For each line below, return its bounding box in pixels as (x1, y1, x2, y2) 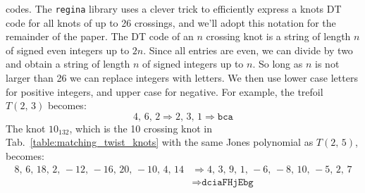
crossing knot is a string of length (206, 29, 351, 44)
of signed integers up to (142, 56, 244, 71)
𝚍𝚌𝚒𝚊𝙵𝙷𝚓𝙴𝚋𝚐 (202, 177, 254, 187)
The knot (6, 120, 46, 135)
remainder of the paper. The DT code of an (6, 29, 194, 44)
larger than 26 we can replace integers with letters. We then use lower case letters (6, 70, 358, 85)
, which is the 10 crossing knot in (69, 120, 213, 135)
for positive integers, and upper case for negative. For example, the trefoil (6, 84, 323, 99)
